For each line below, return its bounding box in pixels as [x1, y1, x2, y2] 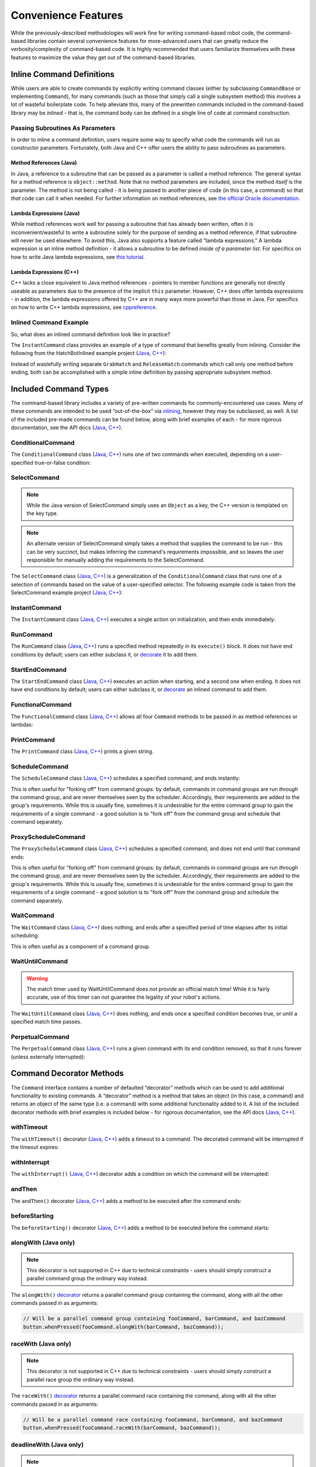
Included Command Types [11, 384, 109, 394]
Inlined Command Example [11, 319, 89, 327]
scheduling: [11, 932, 39, 939]
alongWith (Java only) [11, 1239, 75, 1247]
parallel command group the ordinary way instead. [26, 1275, 149, 1282]
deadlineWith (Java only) [11, 1441, 84, 1449]
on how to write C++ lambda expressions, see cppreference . [11, 304, 157, 311]
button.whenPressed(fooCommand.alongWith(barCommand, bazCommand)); [23, 1323, 224, 1330]
